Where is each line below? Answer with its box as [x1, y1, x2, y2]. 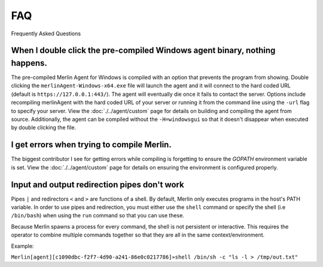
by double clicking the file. [11, 124, 77, 131]
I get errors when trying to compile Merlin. [11, 139, 172, 150]
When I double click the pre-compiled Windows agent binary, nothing [11, 45, 276, 56]
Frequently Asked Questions [11, 30, 81, 37]
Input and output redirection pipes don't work [11, 180, 185, 190]
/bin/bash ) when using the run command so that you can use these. [11, 212, 185, 219]
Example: [11, 242, 34, 250]
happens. [11, 57, 48, 68]
